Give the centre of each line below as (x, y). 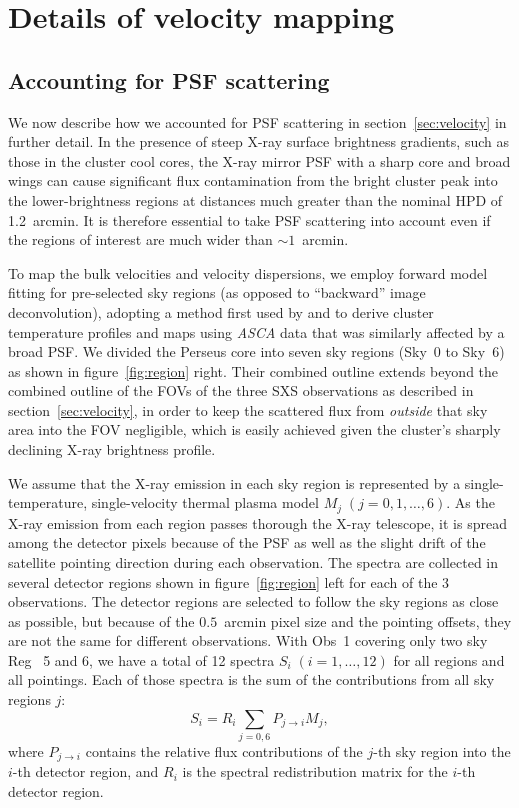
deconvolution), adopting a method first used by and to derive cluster (221, 311)
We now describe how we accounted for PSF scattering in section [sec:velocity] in (257, 121)
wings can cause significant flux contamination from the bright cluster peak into (253, 180)
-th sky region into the (442, 750)
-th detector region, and (85, 771)
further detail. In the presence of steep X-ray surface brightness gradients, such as (258, 141)
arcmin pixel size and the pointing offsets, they (368, 620)
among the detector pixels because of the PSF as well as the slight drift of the (247, 542)
